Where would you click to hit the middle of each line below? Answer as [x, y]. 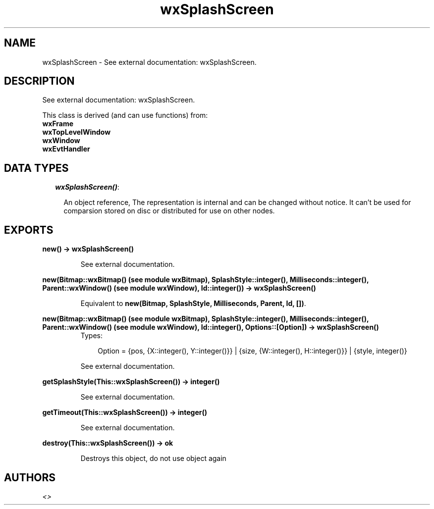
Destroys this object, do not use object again [153, 458]
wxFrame [58, 124]
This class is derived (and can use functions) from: [125, 115]
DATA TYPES [36, 168]
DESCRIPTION [39, 81]
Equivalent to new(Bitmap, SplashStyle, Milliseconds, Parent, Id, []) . [193, 304]
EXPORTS [29, 230]
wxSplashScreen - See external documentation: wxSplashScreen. [149, 62]
